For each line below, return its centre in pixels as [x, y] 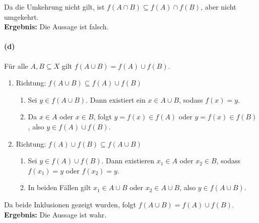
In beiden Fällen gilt [59, 187]
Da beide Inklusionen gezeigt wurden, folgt [70, 204]
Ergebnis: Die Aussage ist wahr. [55, 214]
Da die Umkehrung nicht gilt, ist [54, 7]
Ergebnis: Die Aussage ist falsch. [56, 27]
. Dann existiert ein [116, 99]
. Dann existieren [128, 161]
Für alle [16, 65]
